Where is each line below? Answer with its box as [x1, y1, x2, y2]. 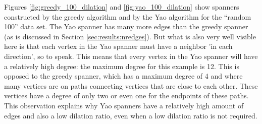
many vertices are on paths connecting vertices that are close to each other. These [4, 80, 258, 91]
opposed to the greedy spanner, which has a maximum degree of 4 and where [4, 71, 243, 81]
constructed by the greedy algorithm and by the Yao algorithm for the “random [4, 11, 251, 22]
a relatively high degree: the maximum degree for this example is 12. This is [4, 60, 239, 71]
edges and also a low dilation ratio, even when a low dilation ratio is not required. [4, 110, 257, 120]
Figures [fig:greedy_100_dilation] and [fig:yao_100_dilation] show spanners [4, 2, 239, 12]
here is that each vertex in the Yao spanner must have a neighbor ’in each [4, 41, 233, 51]
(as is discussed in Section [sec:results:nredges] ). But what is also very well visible [4, 31, 256, 41]
